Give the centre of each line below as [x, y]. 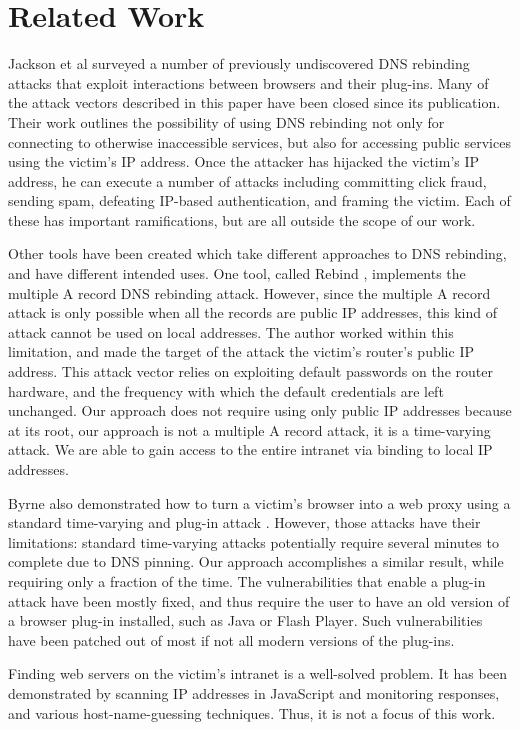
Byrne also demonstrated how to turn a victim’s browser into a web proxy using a [259, 502]
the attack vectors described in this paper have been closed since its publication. [254, 102]
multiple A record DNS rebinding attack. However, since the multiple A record [249, 292]
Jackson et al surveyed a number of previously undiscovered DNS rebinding [239, 63]
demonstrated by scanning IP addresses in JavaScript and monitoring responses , [254, 692]
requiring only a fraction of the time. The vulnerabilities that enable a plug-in [247, 580]
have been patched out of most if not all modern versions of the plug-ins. [231, 639]
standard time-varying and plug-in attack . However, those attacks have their [244, 522]
